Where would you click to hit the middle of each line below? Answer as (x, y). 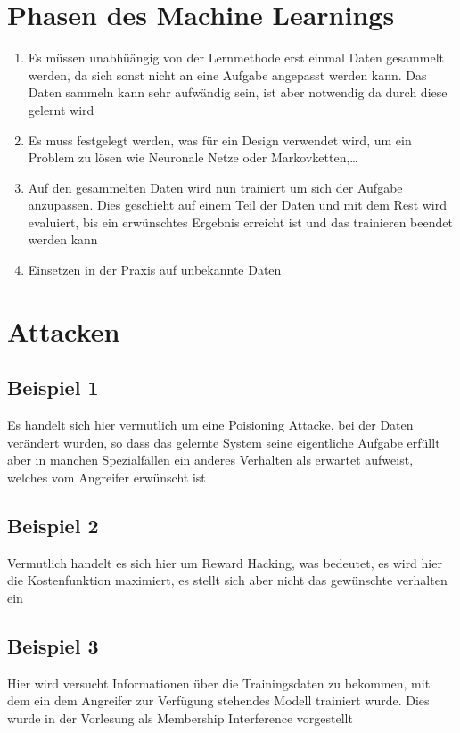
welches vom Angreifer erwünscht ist (107, 478)
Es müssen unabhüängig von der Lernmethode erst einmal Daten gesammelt (236, 58)
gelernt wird (61, 109)
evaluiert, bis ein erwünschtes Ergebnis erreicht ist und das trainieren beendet (240, 222)
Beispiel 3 (53, 645)
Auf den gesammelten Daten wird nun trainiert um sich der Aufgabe (215, 187)
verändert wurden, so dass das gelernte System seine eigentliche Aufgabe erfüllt (224, 442)
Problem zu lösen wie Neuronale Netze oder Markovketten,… (193, 157)
